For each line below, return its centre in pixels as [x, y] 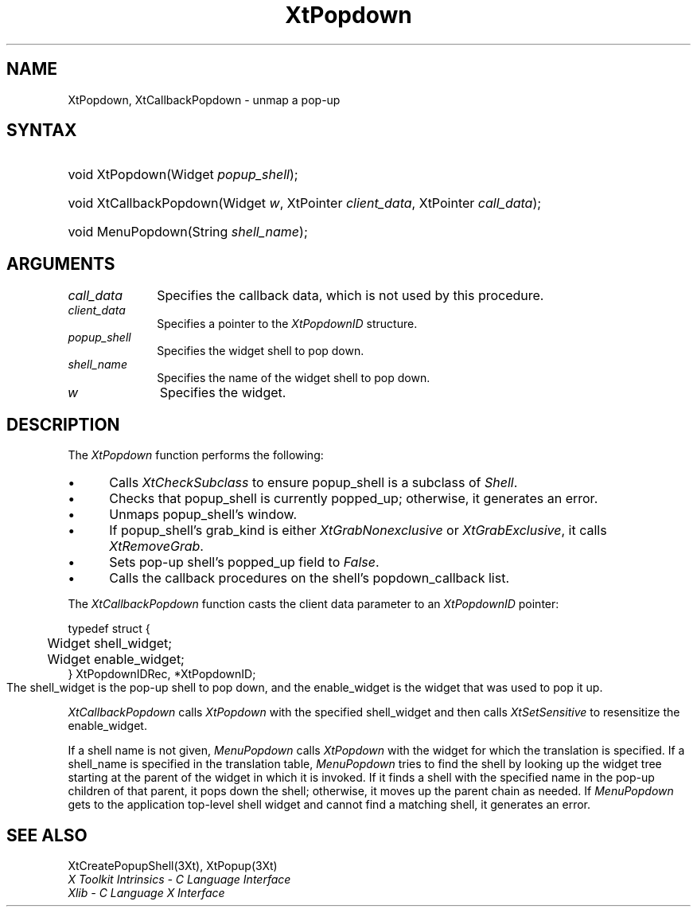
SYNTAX [42, 131]
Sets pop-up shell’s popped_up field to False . [244, 562]
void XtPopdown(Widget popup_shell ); [183, 175]
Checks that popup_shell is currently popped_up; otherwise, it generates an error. [354, 499]
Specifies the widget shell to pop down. [261, 351]
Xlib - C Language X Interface [146, 892]
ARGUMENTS [61, 263]
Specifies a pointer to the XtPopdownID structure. [287, 324]
